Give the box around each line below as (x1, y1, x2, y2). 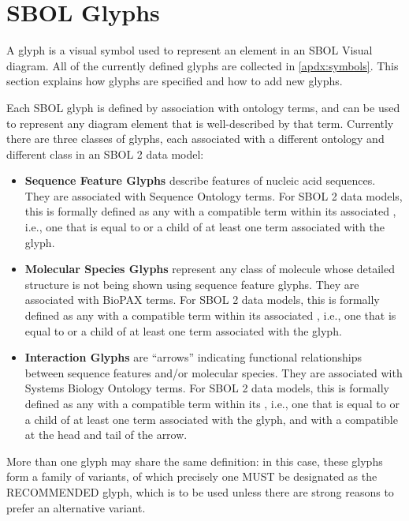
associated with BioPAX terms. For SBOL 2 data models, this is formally (24, 291, 380, 308)
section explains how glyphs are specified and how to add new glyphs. (6, 73, 343, 89)
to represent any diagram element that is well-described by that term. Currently (6, 114, 394, 131)
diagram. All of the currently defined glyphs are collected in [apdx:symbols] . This (6, 57, 399, 73)
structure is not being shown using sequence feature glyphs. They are (24, 275, 359, 292)
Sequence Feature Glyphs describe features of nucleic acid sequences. (24, 172, 376, 189)
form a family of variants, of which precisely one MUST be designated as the (6, 468, 377, 485)
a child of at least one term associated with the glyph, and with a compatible (24, 410, 398, 427)
